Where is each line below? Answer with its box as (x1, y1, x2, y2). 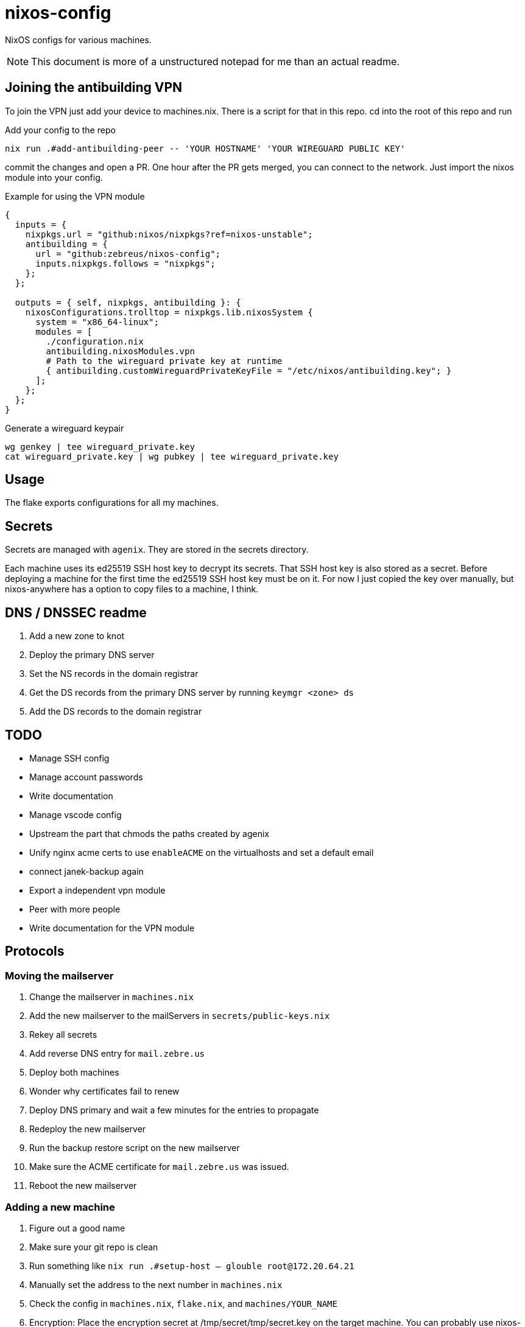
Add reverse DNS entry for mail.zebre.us (29, 1048, 205, 1059)
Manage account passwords (29, 771, 143, 782)
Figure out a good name (29, 1222, 125, 1233)
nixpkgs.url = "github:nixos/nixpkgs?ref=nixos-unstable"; (25, 229, 313, 239)
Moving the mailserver (5, 969, 114, 982)
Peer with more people (29, 903, 121, 914)
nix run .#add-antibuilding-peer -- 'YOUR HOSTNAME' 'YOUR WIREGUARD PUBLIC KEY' (5, 143, 406, 153)
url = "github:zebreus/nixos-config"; (35, 248, 221, 259)
